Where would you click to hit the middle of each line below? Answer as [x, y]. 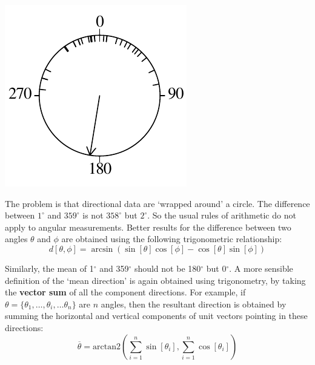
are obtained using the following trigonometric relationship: [172, 239]
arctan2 [107, 347]
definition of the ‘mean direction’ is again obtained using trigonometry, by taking [155, 280]
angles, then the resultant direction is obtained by [194, 304]
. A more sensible [261, 268]
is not [93, 215]
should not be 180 [167, 268]
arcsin [102, 249]
